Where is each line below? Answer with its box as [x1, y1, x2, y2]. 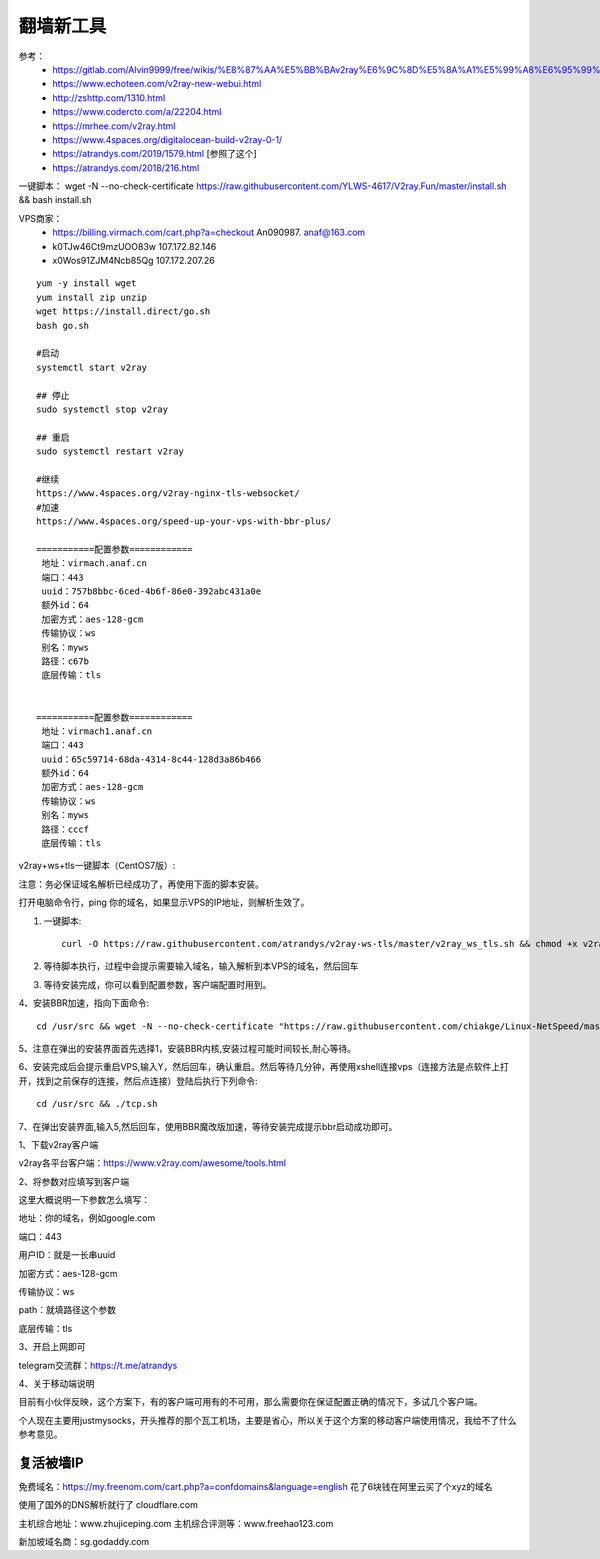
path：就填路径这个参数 [18, 1304, 117, 1316]
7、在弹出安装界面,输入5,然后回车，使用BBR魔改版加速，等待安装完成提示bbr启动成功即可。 [18, 1120, 398, 1132]
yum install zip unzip [36, 291, 148, 303]
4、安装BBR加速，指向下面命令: [18, 997, 150, 1009]
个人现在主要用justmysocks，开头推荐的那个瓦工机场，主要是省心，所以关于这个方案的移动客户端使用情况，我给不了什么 [18, 1414, 517, 1426]
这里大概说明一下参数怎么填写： [18, 1194, 150, 1206]
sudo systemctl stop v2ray [36, 403, 169, 415]
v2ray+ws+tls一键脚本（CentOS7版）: [18, 860, 176, 872]
